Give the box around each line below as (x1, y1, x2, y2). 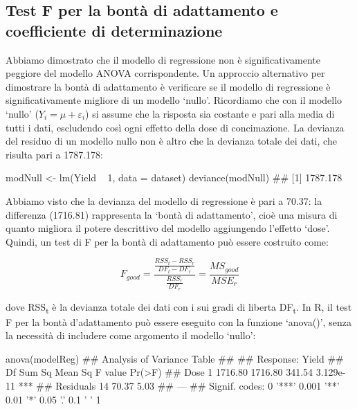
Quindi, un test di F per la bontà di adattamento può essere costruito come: (6, 234, 329, 248)
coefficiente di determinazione (6, 19, 223, 41)
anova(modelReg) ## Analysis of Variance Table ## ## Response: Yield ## (6, 351, 344, 365)
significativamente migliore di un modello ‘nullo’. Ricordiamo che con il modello (6, 93, 342, 107)
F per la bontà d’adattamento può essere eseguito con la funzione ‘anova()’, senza (6, 314, 351, 329)
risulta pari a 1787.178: (6, 147, 103, 161)
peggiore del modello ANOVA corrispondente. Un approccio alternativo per (6, 66, 325, 80)
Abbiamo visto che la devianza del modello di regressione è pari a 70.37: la (6, 193, 322, 208)
